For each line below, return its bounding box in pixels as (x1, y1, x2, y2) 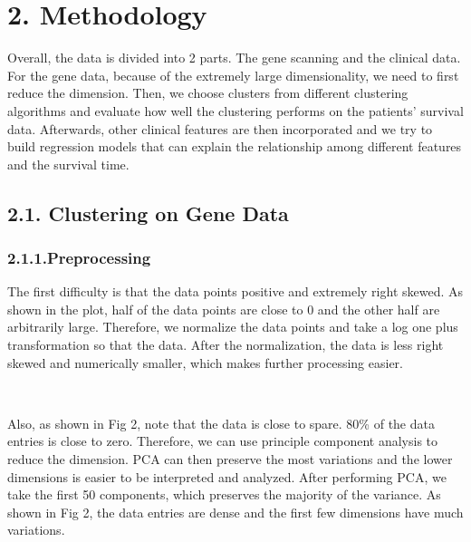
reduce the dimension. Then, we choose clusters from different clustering (7, 83, 409, 102)
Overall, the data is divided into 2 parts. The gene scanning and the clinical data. (7, 48, 461, 67)
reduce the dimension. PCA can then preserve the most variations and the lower (7, 450, 453, 469)
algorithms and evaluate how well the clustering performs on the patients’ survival (7, 101, 464, 120)
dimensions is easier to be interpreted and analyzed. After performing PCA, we (7, 467, 447, 486)
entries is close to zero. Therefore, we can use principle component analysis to (7, 431, 438, 450)
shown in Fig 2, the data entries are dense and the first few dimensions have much (7, 502, 464, 521)
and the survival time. (7, 154, 130, 173)
